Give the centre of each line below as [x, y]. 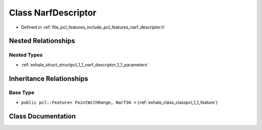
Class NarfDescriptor [53, 13]
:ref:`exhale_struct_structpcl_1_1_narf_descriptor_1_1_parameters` [85, 65]
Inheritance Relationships [49, 78]
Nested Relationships [42, 41]
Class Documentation [42, 116]
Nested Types [26, 55]
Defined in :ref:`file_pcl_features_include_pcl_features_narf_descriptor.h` [93, 27]
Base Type [22, 93]
